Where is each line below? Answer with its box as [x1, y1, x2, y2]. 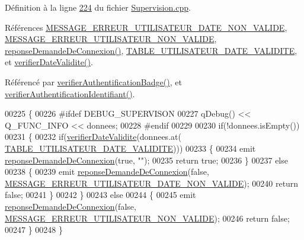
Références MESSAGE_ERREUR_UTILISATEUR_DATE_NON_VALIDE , [5, 21, 287, 33]
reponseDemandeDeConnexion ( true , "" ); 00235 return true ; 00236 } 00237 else [5, 153, 288, 166]
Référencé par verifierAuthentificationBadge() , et [5, 75, 182, 88]
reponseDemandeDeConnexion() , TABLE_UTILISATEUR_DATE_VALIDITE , [5, 44, 297, 56]
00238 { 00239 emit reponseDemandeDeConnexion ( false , [5, 165, 209, 178]
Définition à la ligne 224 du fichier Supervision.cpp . [5, 1, 191, 13]
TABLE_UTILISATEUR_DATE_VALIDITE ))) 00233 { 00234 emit [5, 142, 256, 154]
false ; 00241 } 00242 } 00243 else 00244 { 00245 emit [5, 188, 196, 201]
